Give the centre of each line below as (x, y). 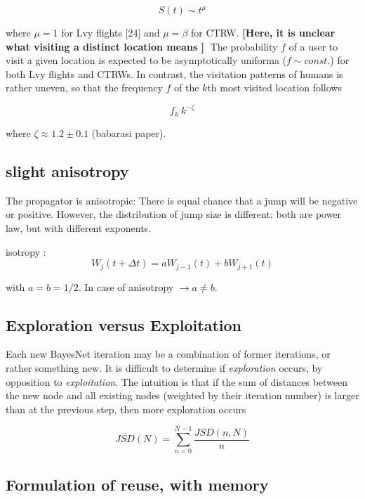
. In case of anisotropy (126, 286)
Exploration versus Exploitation (124, 324)
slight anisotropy (67, 170)
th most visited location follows (274, 88)
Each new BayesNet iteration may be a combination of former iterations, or (168, 354)
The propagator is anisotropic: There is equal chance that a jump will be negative (182, 200)
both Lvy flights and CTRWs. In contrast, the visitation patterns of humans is (174, 73)
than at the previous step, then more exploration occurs (126, 409)
